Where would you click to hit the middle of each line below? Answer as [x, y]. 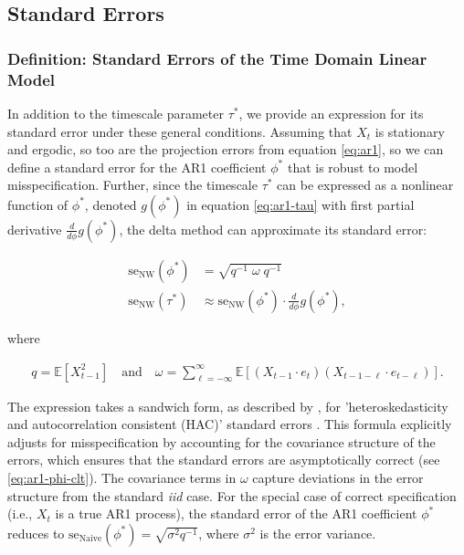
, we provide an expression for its [331, 113]
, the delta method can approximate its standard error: [273, 229]
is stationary [410, 131]
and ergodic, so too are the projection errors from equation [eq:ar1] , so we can [226, 149]
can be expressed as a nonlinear [365, 185]
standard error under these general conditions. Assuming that [180, 131]
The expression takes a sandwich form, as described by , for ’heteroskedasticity [228, 406]
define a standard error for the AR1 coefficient [137, 167]
